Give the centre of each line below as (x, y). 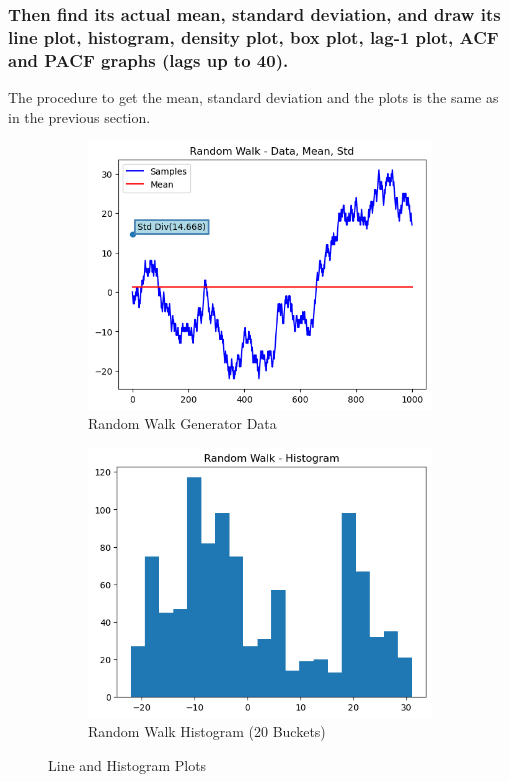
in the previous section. (79, 116)
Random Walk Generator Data (182, 423)
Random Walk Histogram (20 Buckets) (207, 731)
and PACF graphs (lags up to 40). (148, 59)
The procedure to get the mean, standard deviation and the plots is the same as (253, 97)
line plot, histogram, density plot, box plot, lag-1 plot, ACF (253, 36)
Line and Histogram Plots (127, 764)
